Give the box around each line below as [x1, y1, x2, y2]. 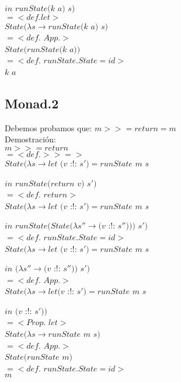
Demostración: [5, 133, 56, 145]
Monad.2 [5, 94, 59, 112]
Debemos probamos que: [5, 121, 92, 134]
